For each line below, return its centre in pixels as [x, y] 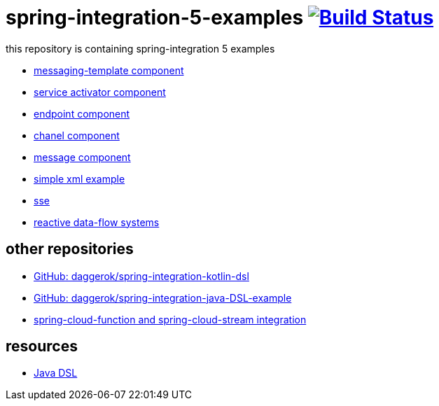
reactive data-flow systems [97, 222]
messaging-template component [109, 70]
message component [82, 157]
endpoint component [82, 113]
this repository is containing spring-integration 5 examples [140, 48]
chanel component [77, 135]
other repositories [70, 249]
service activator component [100, 92]
